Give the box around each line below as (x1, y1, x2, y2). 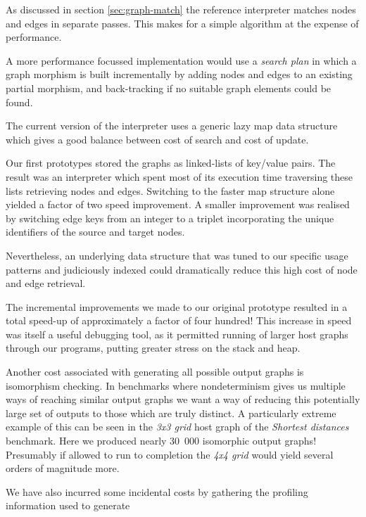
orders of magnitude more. (6, 461, 120, 475)
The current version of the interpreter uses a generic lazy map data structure (6, 118, 338, 133)
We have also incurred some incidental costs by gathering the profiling (6, 484, 308, 499)
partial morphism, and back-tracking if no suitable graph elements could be (6, 80, 332, 95)
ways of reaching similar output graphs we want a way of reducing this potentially (6, 392, 360, 407)
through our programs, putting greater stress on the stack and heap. (6, 340, 301, 355)
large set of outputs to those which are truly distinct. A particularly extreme (6, 405, 336, 420)
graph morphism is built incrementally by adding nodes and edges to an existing (6, 67, 353, 82)
